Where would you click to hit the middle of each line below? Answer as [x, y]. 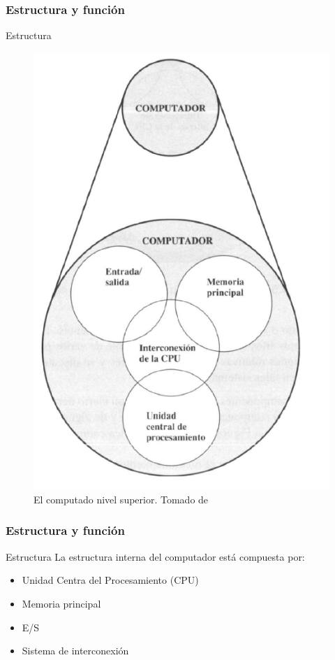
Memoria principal [61, 603]
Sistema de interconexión [75, 651]
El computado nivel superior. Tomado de [121, 499]
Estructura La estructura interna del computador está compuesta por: [155, 556]
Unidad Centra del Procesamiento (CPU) [110, 580]
